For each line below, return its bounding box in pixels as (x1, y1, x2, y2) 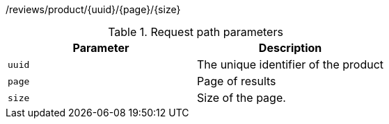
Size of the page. (197, 91, 286, 105)
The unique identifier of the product (197, 57, 384, 71)
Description (258, 41, 322, 55)
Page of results (197, 74, 276, 88)
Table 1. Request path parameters (108, 25, 283, 39)
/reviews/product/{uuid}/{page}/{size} (6, 3, 181, 15)
